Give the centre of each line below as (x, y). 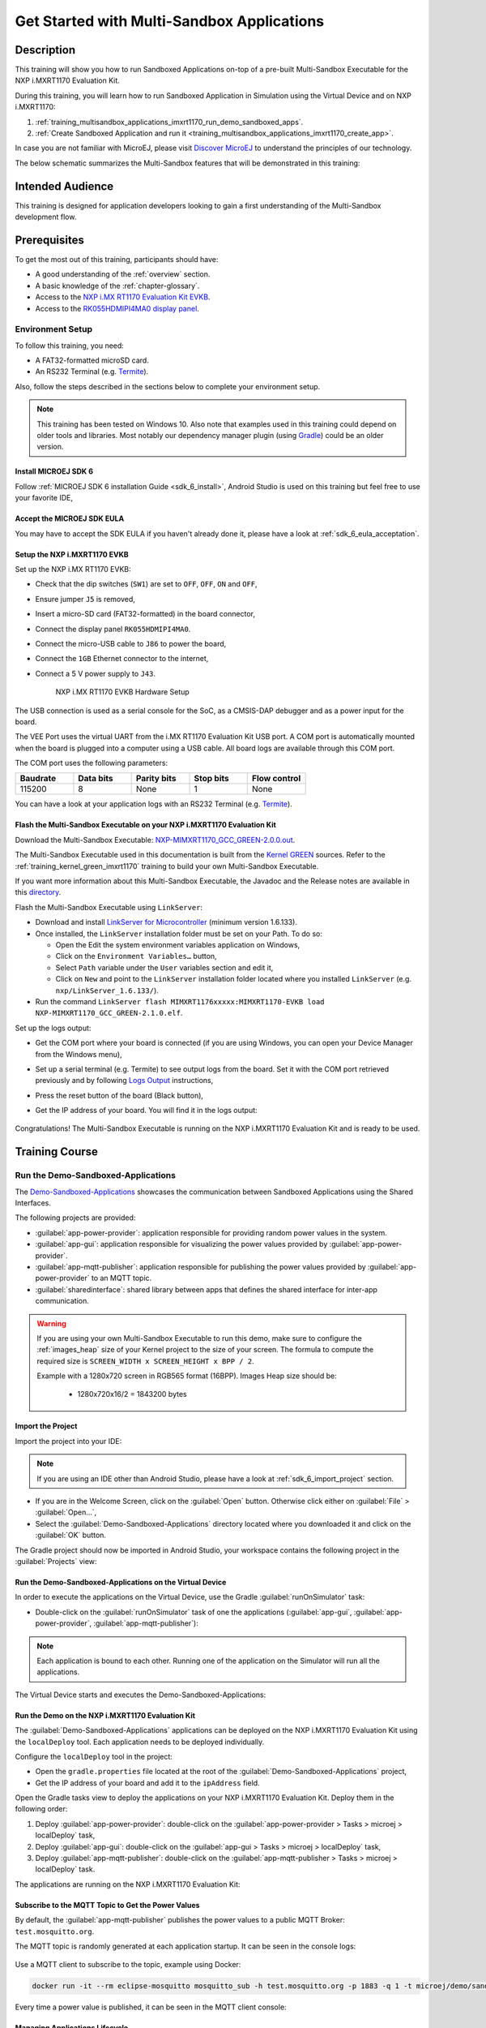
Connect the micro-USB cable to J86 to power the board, (131, 643)
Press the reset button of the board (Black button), (119, 1095)
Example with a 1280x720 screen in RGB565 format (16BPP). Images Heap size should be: (187, 1376)
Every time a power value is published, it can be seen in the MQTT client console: (151, 2007)
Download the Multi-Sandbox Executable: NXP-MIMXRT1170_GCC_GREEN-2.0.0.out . (155, 840)
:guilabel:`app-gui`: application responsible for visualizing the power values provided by (181, 1244)
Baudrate (38, 779)
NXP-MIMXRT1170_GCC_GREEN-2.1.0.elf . (109, 1013)
